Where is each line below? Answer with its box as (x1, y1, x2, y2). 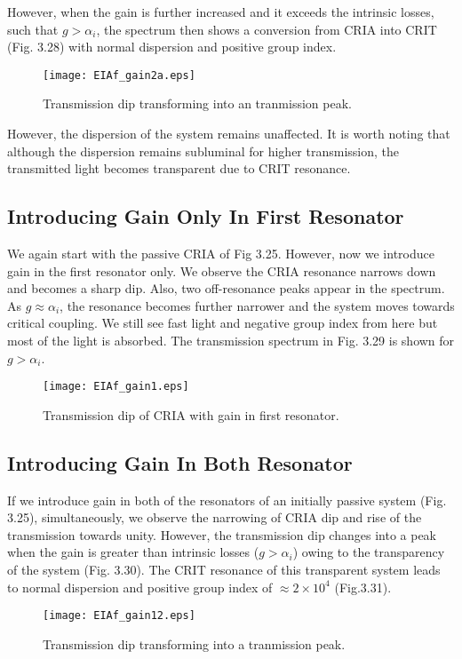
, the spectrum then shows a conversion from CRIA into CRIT (96, 20, 437, 38)
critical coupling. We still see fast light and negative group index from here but (7, 314, 438, 332)
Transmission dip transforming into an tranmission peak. (43, 94, 352, 113)
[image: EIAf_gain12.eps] (43, 609, 195, 623)
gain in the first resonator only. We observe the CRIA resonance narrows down (7, 261, 436, 280)
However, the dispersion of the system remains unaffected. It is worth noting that (7, 124, 450, 143)
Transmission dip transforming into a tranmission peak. (43, 634, 346, 653)
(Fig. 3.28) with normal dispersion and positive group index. (7, 37, 337, 56)
